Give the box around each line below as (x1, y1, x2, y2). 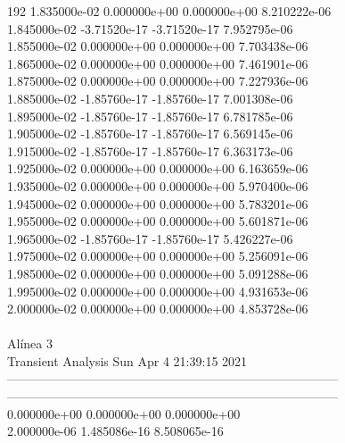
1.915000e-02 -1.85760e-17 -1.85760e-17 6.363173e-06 (7, 141, 293, 160)
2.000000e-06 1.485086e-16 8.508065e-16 (7, 422, 224, 440)
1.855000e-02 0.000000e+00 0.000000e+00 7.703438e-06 (7, 37, 308, 55)
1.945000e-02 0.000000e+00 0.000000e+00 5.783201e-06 (7, 194, 308, 213)
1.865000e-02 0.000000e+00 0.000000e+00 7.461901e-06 (7, 54, 308, 72)
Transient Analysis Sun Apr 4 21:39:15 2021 (7, 351, 248, 370)
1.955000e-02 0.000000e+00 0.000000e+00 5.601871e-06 (7, 212, 308, 230)
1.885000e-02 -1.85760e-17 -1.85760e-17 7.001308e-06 (7, 88, 293, 107)
